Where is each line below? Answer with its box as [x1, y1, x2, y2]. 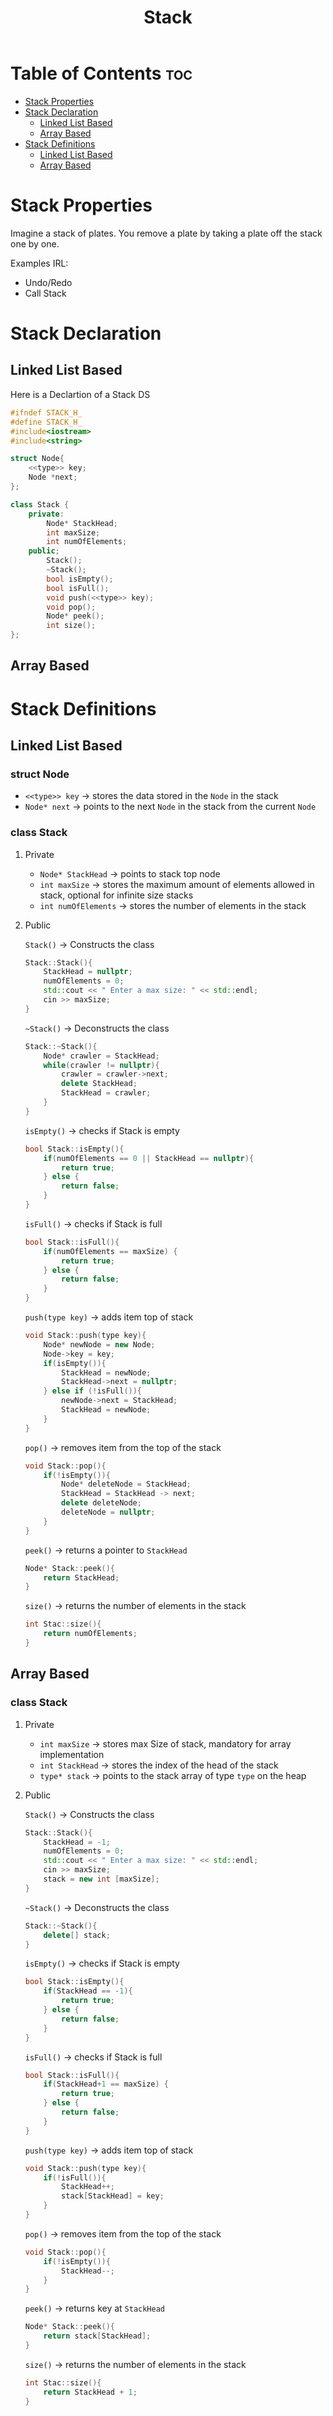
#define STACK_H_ [10, 417, 83, 427]
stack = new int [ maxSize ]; [43, 1874, 160, 1884]
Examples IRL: [10, 257, 69, 269]
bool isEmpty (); [46, 574, 114, 584]
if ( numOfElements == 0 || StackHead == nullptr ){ [43, 1153, 255, 1163]
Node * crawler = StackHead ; [43, 1051, 160, 1061]
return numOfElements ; [43, 1629, 138, 1639]
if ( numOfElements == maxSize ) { [43, 1246, 178, 1256]
